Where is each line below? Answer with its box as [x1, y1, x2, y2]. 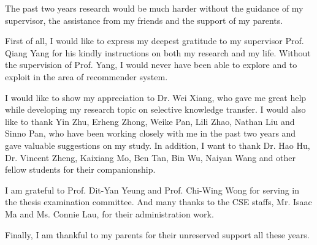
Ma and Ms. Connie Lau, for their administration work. [5, 207, 214, 220]
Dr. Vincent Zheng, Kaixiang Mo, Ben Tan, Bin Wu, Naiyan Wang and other [5, 151, 296, 164]
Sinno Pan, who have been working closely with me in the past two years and [5, 127, 296, 140]
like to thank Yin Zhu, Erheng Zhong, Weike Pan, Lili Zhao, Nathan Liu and [5, 115, 295, 127]
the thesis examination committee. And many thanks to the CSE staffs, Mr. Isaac [5, 195, 312, 208]
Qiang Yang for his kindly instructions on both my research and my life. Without [5, 46, 311, 59]
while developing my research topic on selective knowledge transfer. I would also [5, 103, 306, 116]
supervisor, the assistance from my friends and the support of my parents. [5, 13, 283, 26]
